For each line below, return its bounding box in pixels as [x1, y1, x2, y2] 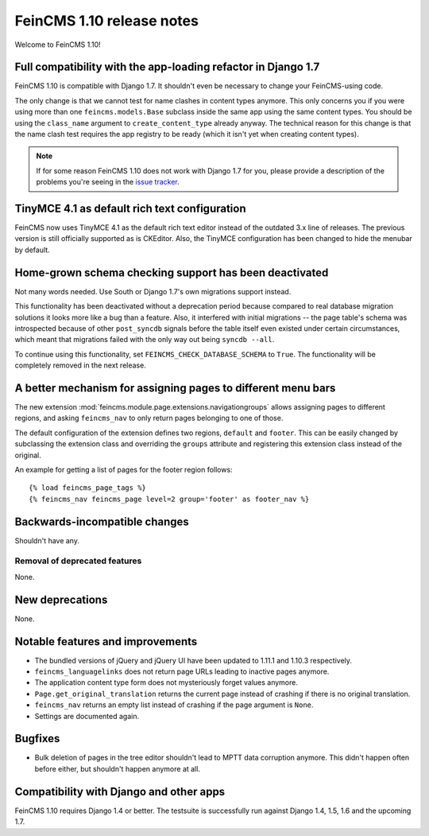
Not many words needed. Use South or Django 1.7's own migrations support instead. [14, 286, 292, 296]
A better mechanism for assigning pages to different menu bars [14, 381, 336, 395]
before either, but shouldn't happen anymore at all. [34, 764, 200, 773]
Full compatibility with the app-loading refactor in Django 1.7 [14, 60, 320, 74]
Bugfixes [14, 732, 60, 745]
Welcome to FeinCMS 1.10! [14, 40, 101, 49]
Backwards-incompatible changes [14, 515, 190, 528]
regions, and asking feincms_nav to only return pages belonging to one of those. [14, 414, 284, 423]
